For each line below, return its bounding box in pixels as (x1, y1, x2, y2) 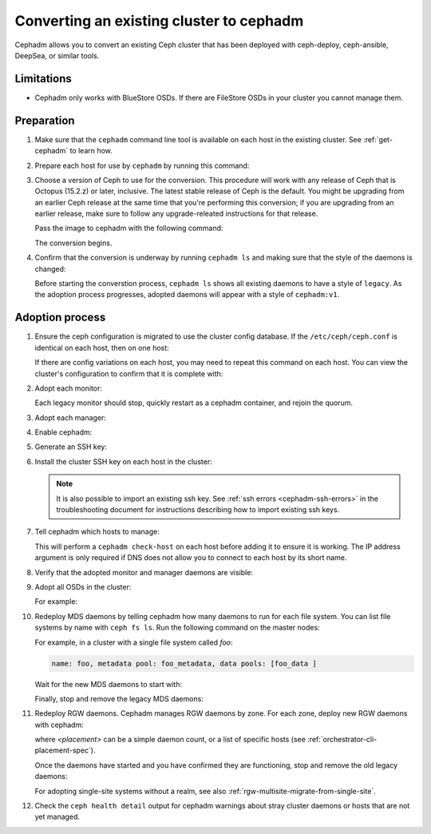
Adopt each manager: (34, 412, 107, 423)
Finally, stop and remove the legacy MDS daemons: (34, 693, 204, 703)
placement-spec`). (34, 745, 96, 755)
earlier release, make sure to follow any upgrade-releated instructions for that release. (34, 208, 318, 219)
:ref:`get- (363, 134, 393, 144)
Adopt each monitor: (34, 383, 103, 393)
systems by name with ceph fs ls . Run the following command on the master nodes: (34, 623, 320, 633)
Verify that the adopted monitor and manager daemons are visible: (34, 567, 253, 577)
